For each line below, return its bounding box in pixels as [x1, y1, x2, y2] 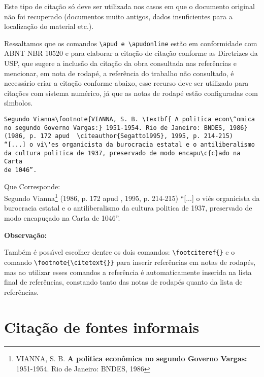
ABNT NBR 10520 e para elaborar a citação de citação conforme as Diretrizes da [4, 48, 258, 58]
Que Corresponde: [4, 181, 60, 191]
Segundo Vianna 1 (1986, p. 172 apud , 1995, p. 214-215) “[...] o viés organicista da [4, 191, 260, 203]
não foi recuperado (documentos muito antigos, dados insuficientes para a [4, 11, 233, 21]
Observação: [4, 229, 47, 240]
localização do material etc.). [4, 21, 94, 31]
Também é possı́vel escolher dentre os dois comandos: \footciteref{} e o [4, 247, 235, 257]
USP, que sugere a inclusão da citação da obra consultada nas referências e [4, 58, 237, 68]
